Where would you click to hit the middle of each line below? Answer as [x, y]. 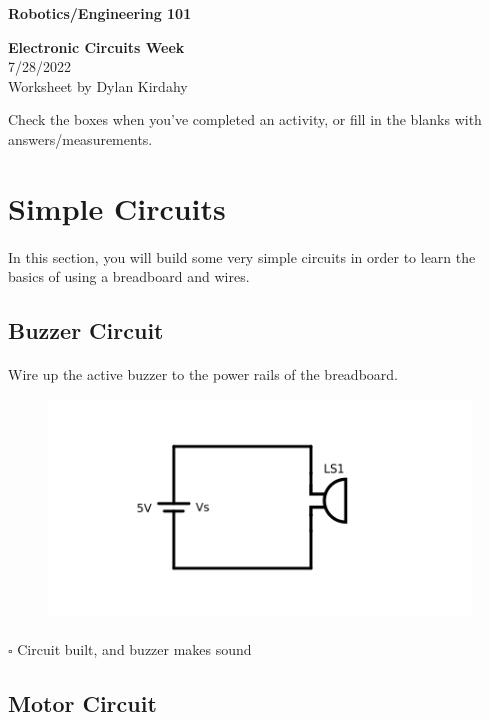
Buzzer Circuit [86, 330]
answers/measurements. [80, 138]
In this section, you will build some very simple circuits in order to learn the [242, 256]
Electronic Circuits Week [96, 46]
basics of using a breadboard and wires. [129, 276]
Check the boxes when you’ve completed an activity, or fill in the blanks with [245, 119]
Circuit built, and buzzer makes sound [134, 649]
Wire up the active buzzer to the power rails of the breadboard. [203, 374]
